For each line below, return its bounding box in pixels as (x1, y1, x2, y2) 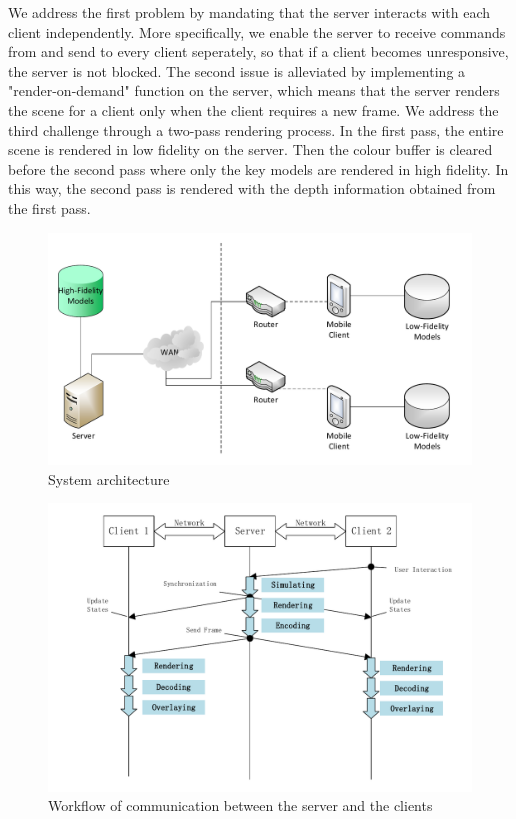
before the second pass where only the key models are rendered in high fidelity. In (8, 158, 509, 179)
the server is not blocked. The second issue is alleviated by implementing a (8, 60, 466, 81)
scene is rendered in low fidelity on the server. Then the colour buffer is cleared (8, 139, 493, 160)
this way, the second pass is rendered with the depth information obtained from (8, 178, 496, 199)
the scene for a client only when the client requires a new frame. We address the (8, 99, 499, 120)
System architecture (48, 468, 170, 489)
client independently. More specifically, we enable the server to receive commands (8, 21, 506, 42)
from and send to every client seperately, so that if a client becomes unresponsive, (8, 41, 509, 62)
